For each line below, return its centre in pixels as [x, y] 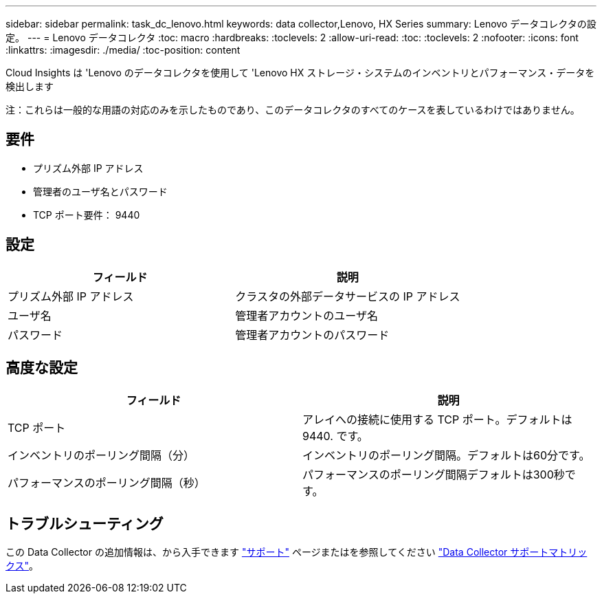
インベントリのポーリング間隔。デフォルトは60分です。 [446, 455]
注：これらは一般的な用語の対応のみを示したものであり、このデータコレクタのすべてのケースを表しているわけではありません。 [293, 110]
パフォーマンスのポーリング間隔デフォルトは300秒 [434, 474]
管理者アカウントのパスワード [312, 335]
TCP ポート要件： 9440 [87, 215]
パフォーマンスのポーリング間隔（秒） [107, 482]
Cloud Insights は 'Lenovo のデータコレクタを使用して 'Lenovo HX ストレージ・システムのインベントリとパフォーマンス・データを [300, 73]
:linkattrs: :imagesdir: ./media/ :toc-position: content [123, 50]
